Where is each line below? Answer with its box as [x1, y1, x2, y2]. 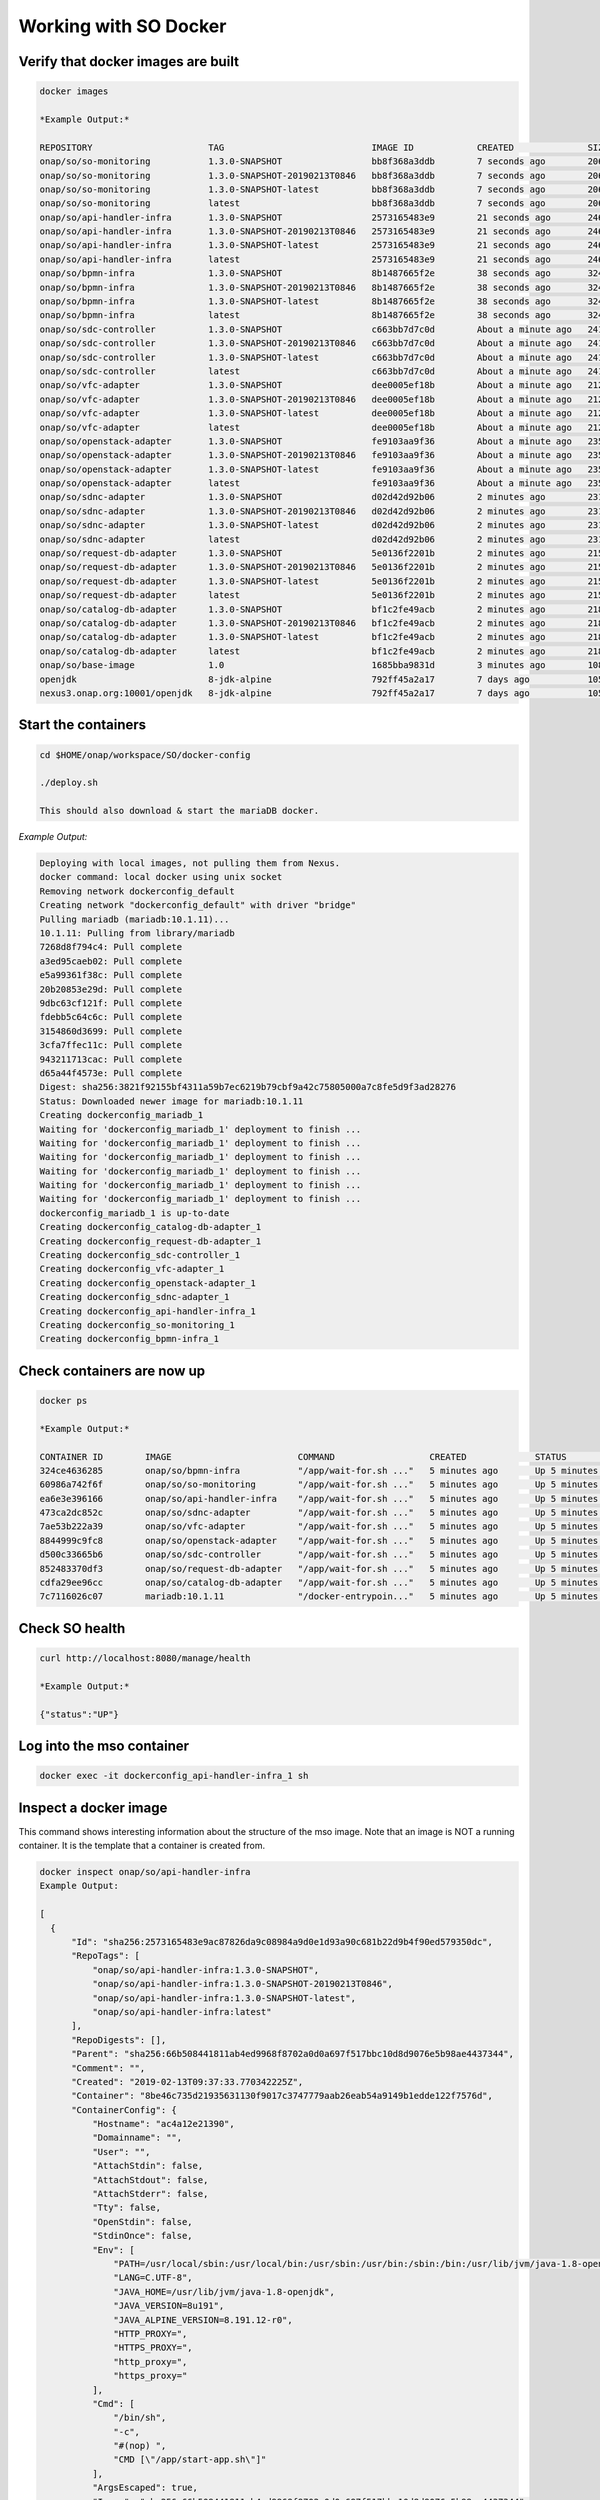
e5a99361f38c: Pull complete [39, 970, 183, 981]
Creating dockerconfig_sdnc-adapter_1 [39, 1291, 230, 1303]
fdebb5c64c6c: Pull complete [39, 1011, 183, 1023]
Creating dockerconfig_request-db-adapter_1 [39, 1235, 262, 1247]
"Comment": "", [71, 2062, 146, 2074]
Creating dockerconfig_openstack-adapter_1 [39, 1277, 257, 1289]
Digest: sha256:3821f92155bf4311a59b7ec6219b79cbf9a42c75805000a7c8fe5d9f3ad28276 [39, 1081, 457, 1093]
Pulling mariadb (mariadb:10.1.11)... [39, 913, 230, 925]
